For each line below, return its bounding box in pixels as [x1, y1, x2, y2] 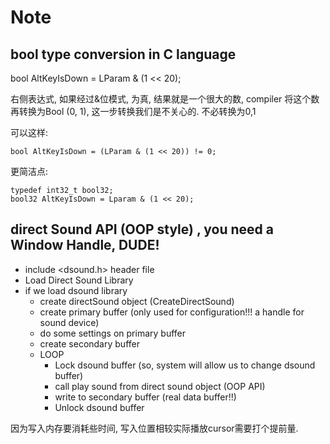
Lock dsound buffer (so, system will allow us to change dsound [54, 359, 316, 371]
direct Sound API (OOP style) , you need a [10, 221, 274, 238]
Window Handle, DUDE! [10, 237, 160, 254]
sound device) [39, 316, 100, 328]
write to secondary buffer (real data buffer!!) [54, 391, 237, 403]
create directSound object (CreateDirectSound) [39, 295, 235, 307]
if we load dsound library [24, 284, 128, 296]
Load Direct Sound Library [24, 274, 134, 286]
